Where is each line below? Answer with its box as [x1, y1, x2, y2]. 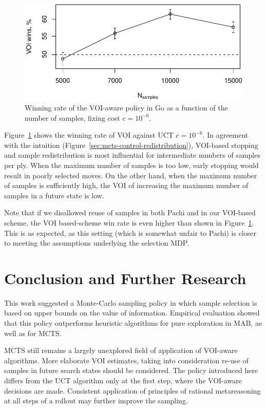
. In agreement [202, 129, 249, 140]
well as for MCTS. [4, 327, 62, 338]
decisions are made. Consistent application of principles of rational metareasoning [4, 385, 261, 396]
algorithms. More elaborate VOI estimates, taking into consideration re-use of [4, 355, 249, 365]
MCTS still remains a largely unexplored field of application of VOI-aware [4, 345, 238, 356]
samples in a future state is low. [4, 190, 104, 200]
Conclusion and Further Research [4, 267, 246, 288]
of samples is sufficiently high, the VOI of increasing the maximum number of [4, 180, 249, 191]
